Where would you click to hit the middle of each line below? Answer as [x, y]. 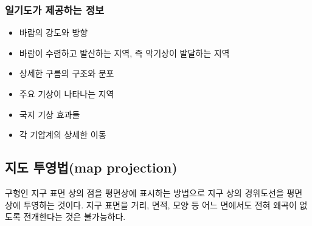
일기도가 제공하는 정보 [55, 9]
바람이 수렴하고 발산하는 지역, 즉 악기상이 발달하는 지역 [124, 53]
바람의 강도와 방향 [54, 33]
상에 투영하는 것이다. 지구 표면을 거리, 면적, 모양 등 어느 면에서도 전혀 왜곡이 [151, 204]
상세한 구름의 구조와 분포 [67, 73]
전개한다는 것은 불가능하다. [75, 217]
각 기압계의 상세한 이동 [63, 135]
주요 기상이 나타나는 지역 [67, 94]
